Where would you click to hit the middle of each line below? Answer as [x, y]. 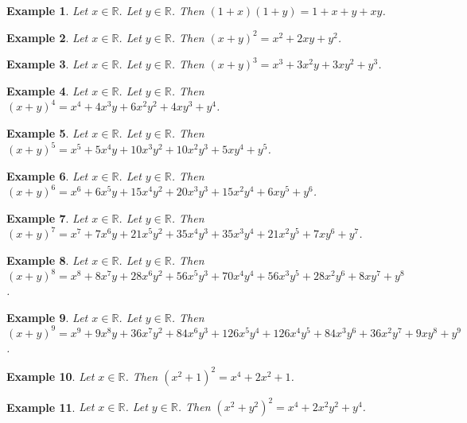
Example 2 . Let [47, 37]
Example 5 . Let [47, 132]
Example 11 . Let [51, 407]
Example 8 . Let [47, 260]
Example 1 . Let [47, 10]
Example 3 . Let [47, 64]
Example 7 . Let [47, 217]
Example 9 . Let [47, 317]
